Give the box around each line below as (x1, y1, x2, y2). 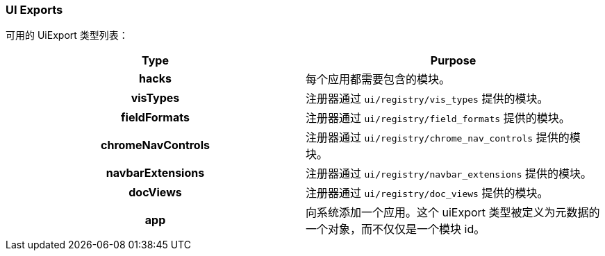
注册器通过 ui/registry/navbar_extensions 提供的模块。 (306, 167, 592, 181)
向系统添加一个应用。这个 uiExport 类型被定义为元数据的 (306, 205, 600, 220)
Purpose (430, 53, 476, 68)
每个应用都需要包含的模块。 (306, 72, 451, 87)
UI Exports (6, 3, 63, 17)
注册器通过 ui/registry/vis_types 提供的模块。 (306, 92, 549, 106)
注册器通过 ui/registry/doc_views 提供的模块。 (306, 186, 549, 200)
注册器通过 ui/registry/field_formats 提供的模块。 (306, 111, 570, 126)
